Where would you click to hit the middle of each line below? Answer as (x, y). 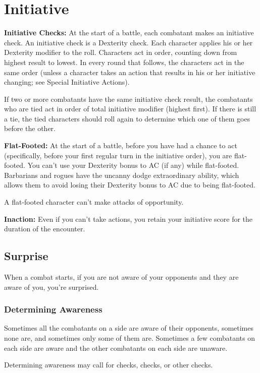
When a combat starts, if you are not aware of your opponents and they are (121, 277)
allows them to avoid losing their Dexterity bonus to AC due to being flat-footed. (130, 185)
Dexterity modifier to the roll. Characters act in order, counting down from (121, 52)
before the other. (30, 128)
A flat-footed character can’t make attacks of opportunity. (94, 202)
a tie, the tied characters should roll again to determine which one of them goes (127, 118)
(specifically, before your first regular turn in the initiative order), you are (118, 155)
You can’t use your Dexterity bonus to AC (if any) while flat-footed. (133, 165)
